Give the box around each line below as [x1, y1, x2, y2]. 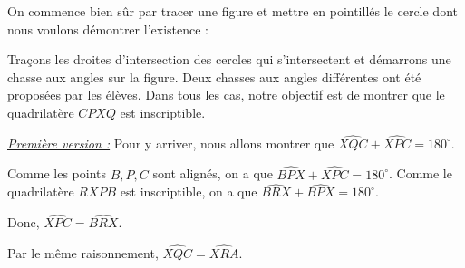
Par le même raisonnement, [7, 244, 159, 263]
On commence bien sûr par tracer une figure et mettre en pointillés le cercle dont [7, 2, 458, 20]
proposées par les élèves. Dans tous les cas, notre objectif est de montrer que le [7, 85, 445, 104]
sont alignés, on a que [152, 164, 273, 183]
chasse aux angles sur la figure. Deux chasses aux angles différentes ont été [7, 67, 421, 86]
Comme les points [7, 164, 107, 183]
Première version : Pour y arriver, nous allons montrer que [7, 133, 334, 152]
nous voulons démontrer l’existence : [7, 19, 208, 38]
